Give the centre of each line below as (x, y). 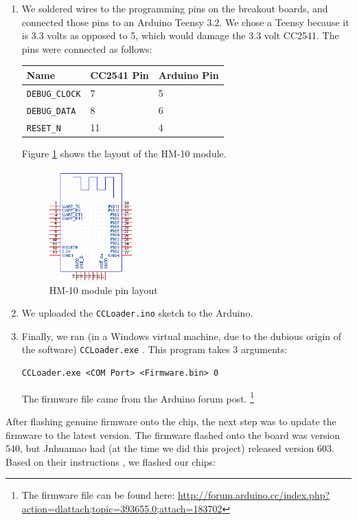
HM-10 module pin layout (103, 290)
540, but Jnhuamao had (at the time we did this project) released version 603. (170, 448)
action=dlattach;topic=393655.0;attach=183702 (122, 508)
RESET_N (44, 128)
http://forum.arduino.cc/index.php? (254, 495)
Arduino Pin (188, 75)
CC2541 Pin (119, 75)
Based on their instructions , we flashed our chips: (111, 461)
